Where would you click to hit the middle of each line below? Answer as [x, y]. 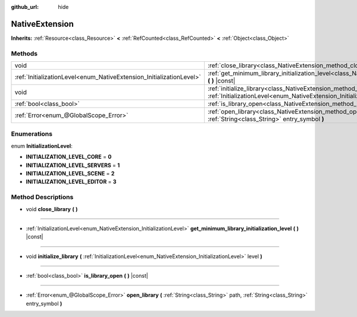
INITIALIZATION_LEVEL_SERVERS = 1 [73, 165]
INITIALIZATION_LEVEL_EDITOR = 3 [71, 182]
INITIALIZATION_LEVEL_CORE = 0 [69, 157]
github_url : [25, 7]
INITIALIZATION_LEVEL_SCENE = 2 [70, 173]
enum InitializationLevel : [42, 146]
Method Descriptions [42, 197]
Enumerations [32, 134]
